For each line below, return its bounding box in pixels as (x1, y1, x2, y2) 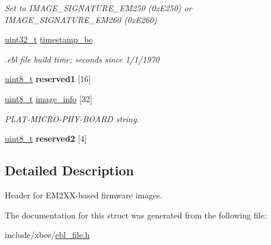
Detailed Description (5, 161, 134, 179)
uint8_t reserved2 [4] (5, 132, 87, 145)
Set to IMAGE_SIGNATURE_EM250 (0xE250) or (5, 2, 192, 14)
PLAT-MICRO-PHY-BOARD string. (5, 112, 140, 125)
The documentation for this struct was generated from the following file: (5, 208, 267, 221)
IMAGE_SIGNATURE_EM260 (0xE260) (5, 13, 157, 25)
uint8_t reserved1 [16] (5, 73, 91, 85)
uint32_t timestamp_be (5, 33, 93, 45)
